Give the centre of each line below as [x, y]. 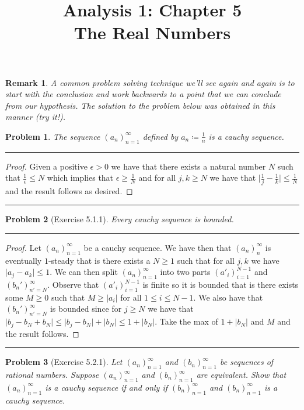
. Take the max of [186, 321]
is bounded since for [86, 309]
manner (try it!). [36, 117]
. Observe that [73, 285]
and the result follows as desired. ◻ [69, 190]
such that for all [206, 260]
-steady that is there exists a [99, 260]
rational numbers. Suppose [52, 375]
